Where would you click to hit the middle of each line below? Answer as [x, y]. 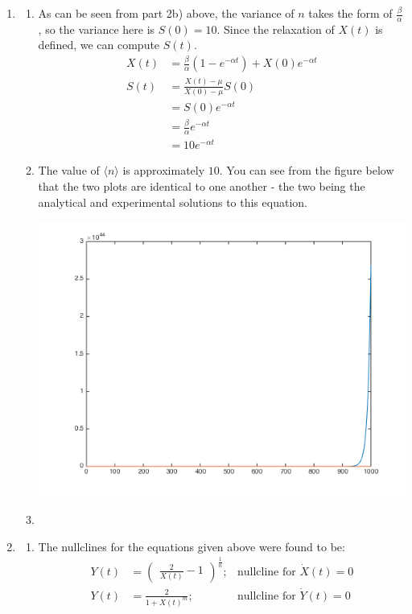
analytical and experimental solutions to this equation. [173, 202]
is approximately [164, 170]
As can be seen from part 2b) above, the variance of [166, 13]
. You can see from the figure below [307, 170]
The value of [69, 170]
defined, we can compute [99, 45]
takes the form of [350, 13]
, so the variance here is [97, 29]
